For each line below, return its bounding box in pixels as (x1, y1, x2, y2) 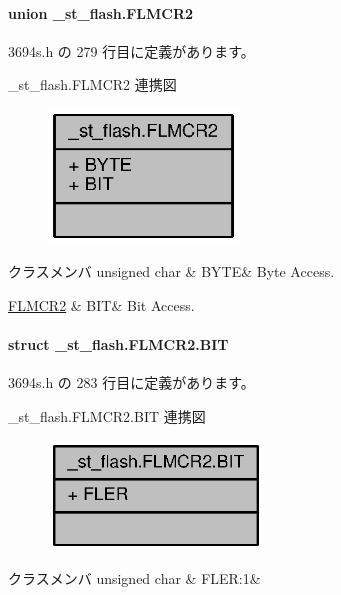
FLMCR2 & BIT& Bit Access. (8, 294, 195, 315)
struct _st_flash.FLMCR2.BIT (8, 333, 229, 354)
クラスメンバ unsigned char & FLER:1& (8, 568, 261, 589)
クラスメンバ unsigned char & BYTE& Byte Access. (8, 261, 335, 281)
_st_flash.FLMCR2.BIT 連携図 (8, 405, 206, 426)
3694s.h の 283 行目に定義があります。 (8, 371, 255, 392)
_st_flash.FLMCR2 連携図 (8, 74, 177, 95)
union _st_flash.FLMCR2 (8, 2, 194, 23)
